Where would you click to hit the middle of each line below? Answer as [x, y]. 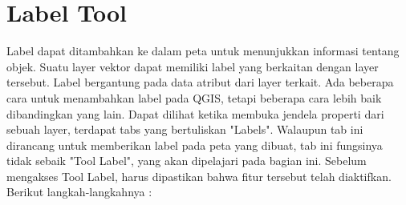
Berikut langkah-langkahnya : [79, 192]
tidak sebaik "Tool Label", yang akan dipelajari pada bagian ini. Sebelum [187, 161]
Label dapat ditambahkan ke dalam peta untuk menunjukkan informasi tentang [203, 51]
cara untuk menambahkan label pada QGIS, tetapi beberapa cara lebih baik [194, 97]
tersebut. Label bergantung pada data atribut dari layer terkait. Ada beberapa [200, 82]
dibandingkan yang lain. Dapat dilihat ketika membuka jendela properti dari [195, 113]
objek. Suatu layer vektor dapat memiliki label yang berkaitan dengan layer [193, 66]
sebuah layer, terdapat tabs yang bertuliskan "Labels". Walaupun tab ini [185, 129]
